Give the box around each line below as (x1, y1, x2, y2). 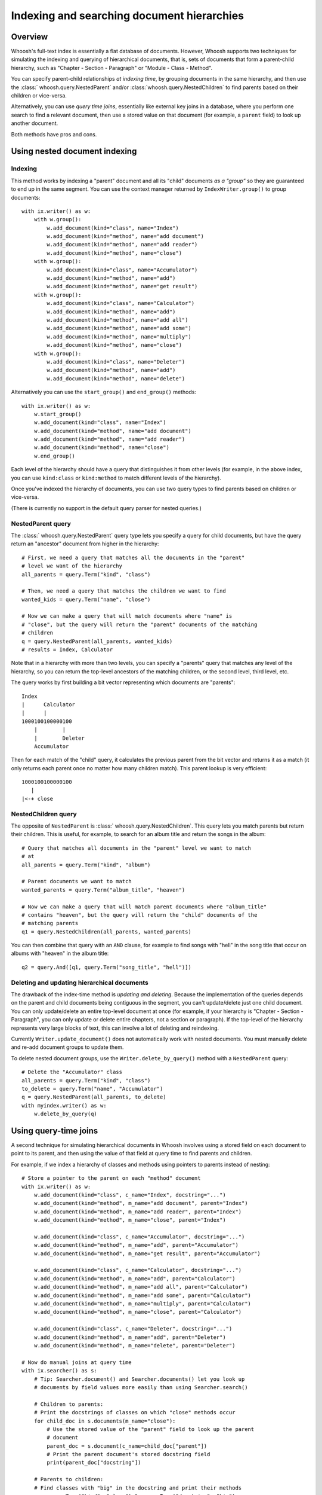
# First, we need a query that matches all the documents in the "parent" (21, 554, 245, 561)
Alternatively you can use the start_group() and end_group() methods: (11, 389, 197, 396)
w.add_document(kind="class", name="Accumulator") (47, 266, 198, 273)
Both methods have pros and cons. (11, 130, 97, 138)
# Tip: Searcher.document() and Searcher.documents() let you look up (33, 1375, 245, 1383)
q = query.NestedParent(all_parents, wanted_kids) (21, 637, 173, 645)
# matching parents (21, 920, 79, 927)
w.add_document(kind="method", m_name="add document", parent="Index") (33, 1200, 248, 1207)
